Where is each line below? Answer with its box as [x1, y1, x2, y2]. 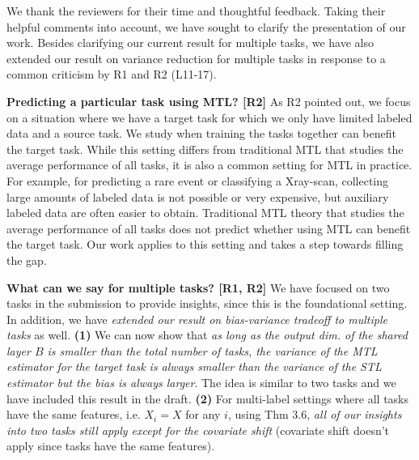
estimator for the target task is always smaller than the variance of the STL [6, 358, 382, 375]
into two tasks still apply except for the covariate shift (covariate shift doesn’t [6, 421, 390, 438]
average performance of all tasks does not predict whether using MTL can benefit [6, 219, 411, 236]
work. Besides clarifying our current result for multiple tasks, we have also [6, 34, 374, 51]
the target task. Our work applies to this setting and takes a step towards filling [6, 236, 404, 253]
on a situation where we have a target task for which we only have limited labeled [6, 109, 413, 126]
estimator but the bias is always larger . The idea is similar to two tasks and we [6, 374, 396, 391]
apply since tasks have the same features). [6, 437, 215, 454]
